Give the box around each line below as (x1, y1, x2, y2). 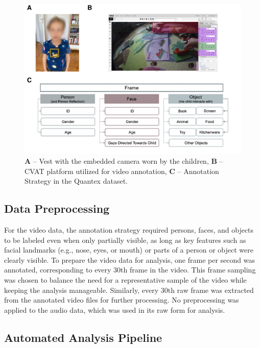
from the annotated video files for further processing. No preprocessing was (4, 294, 239, 305)
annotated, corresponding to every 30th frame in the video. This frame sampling (4, 264, 256, 275)
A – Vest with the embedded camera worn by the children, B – (25, 156, 223, 166)
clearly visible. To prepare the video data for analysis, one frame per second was (4, 254, 255, 265)
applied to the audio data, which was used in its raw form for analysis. (4, 304, 225, 315)
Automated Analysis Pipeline (4, 329, 162, 345)
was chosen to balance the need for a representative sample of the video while (4, 275, 247, 285)
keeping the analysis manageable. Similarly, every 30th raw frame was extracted (4, 284, 254, 295)
